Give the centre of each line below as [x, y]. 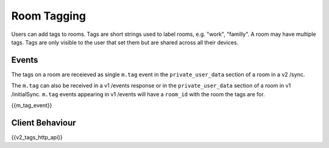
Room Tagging [49, 16]
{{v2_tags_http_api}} [37, 137]
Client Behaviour [44, 123]
